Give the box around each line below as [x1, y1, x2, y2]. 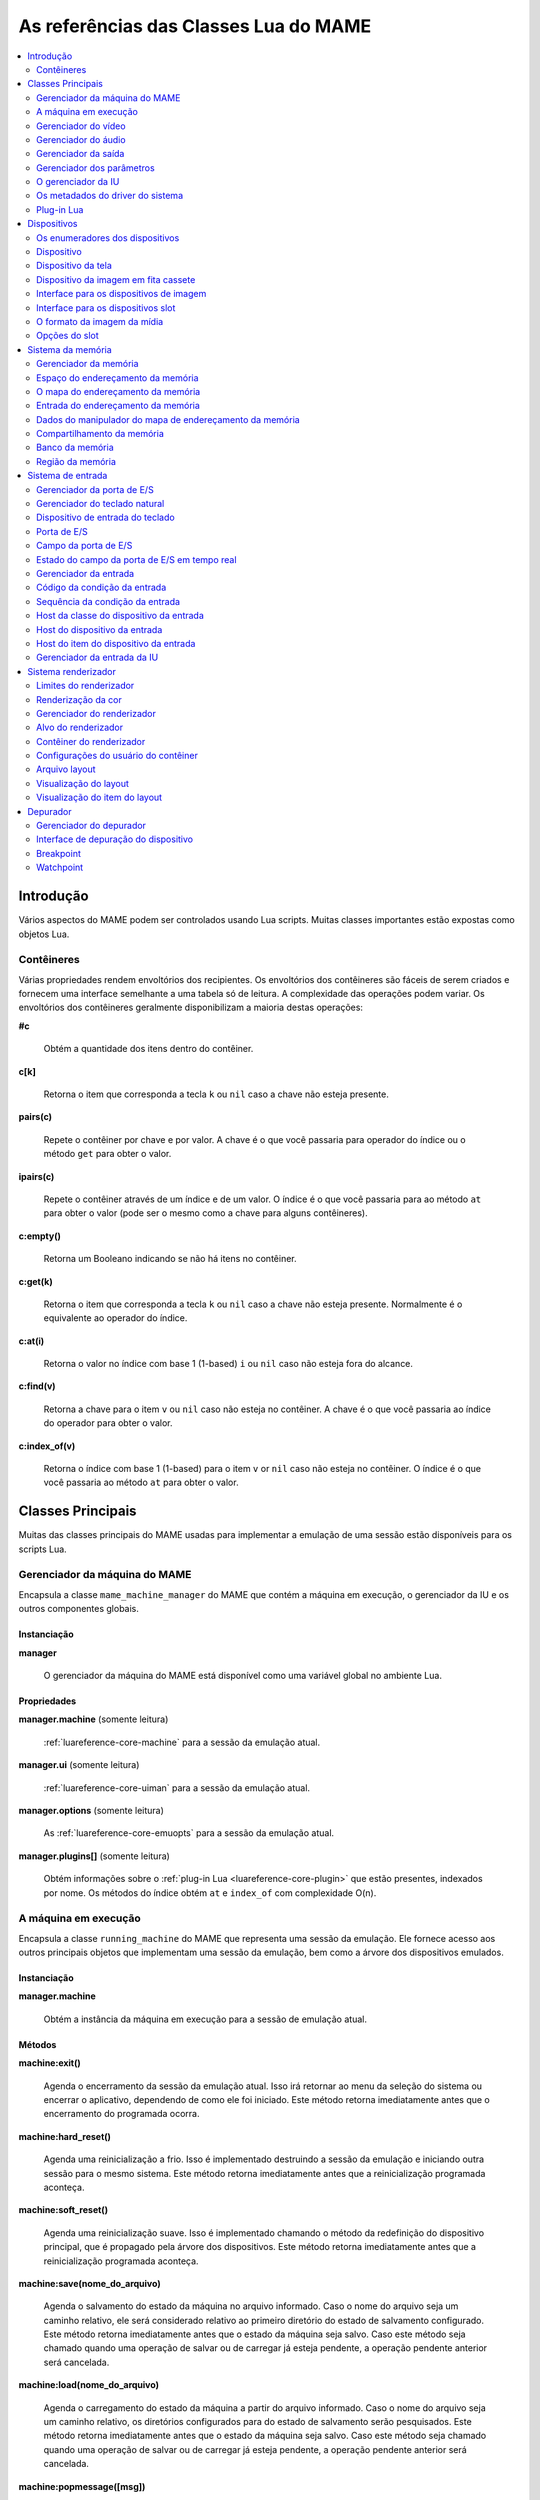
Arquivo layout [36, 763, 96, 775]
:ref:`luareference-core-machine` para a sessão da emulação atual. [43, 1736, 321, 1748]
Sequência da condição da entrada [36, 595, 180, 607]
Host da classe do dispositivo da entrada [36, 610, 205, 622]
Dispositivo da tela [36, 260, 112, 272]
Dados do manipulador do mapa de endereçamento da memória [36, 413, 300, 425]
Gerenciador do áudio [36, 133, 126, 145]
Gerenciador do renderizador [36, 707, 157, 719]
